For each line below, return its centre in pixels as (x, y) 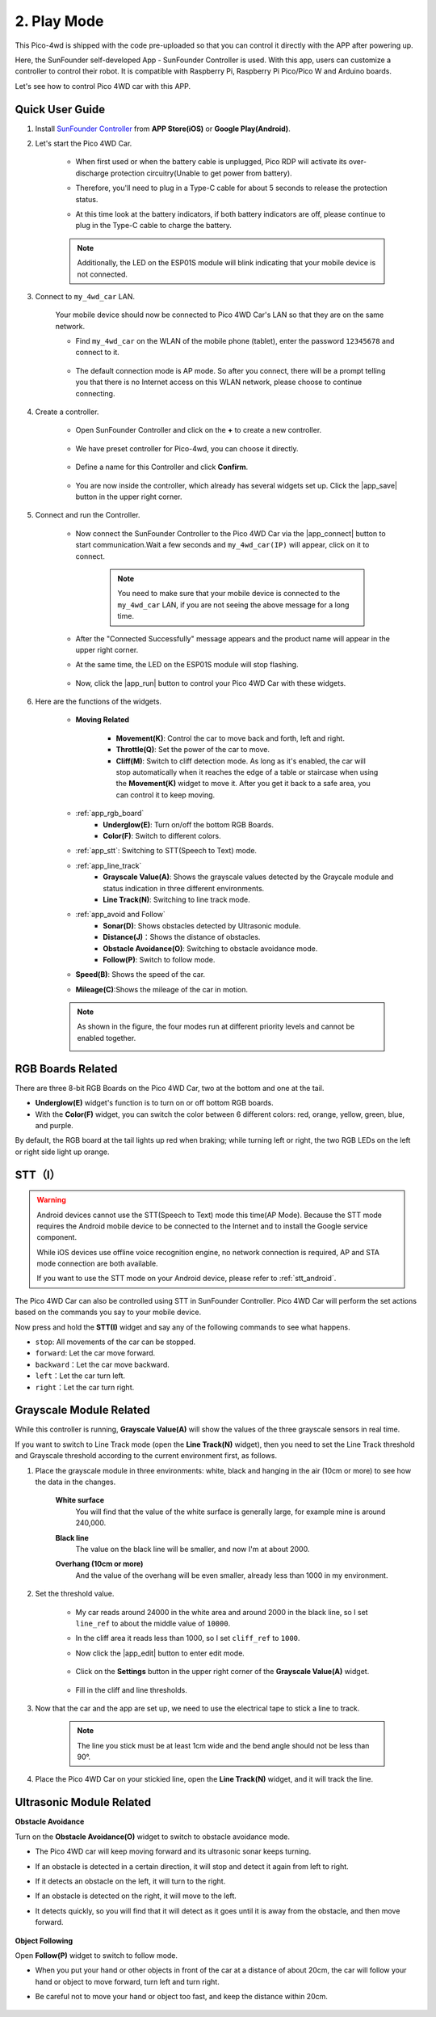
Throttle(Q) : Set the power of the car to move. (193, 750)
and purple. (55, 1125)
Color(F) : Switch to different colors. (162, 835)
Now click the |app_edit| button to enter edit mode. (160, 1653)
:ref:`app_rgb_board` (110, 814)
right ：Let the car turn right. (85, 1387)
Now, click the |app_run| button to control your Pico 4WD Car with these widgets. (211, 683)
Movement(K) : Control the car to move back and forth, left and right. (230, 738)
